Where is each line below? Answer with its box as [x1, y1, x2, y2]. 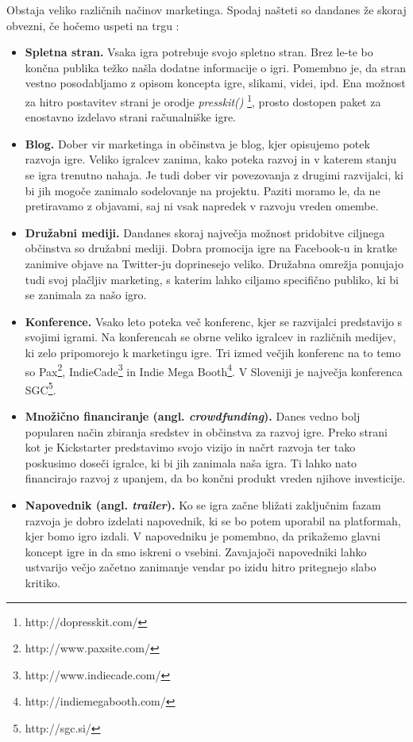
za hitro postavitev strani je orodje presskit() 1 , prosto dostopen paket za [25, 90, 381, 110]
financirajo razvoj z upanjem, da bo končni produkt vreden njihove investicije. [25, 470, 406, 486]
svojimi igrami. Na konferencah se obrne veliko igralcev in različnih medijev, [25, 329, 396, 345]
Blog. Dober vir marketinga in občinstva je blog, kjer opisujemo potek [25, 135, 370, 152]
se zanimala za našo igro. [25, 286, 147, 303]
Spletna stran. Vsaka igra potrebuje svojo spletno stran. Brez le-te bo [25, 44, 373, 60]
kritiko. [25, 574, 60, 590]
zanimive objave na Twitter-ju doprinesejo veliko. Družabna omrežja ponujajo [25, 255, 403, 271]
